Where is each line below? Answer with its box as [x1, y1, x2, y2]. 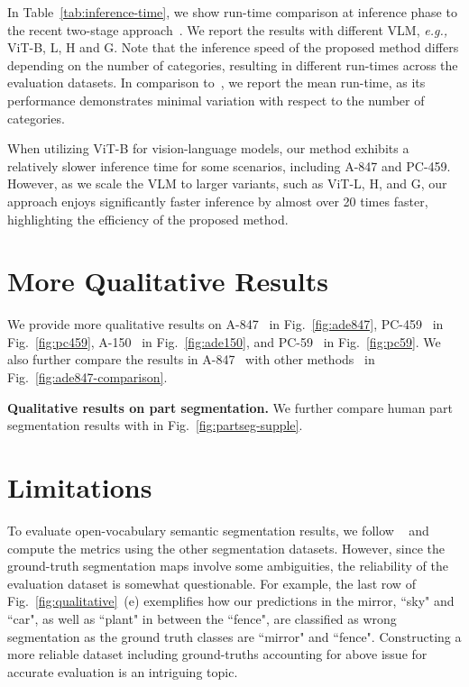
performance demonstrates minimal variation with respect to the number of [7, 90, 425, 109]
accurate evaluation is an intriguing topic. [7, 662, 238, 681]
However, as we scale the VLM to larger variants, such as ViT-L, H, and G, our [7, 174, 447, 193]
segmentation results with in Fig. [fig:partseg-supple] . [7, 416, 303, 435]
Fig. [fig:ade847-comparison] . [7, 368, 168, 387]
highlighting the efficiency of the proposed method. [7, 209, 289, 228]
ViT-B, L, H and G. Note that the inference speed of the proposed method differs [7, 38, 459, 57]
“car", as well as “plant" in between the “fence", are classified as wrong [7, 609, 397, 627]
